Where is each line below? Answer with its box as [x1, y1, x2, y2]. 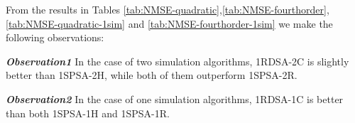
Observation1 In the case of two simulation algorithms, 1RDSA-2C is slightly [6, 53, 349, 68]
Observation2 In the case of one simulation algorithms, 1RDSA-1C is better [6, 91, 344, 106]
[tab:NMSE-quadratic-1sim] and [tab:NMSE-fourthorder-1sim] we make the [6, 16, 333, 31]
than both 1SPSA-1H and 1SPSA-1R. [6, 105, 170, 120]
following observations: [6, 30, 104, 45]
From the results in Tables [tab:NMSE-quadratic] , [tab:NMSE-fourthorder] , [6, 2, 329, 16]
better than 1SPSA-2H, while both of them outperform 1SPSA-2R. [6, 68, 297, 82]
